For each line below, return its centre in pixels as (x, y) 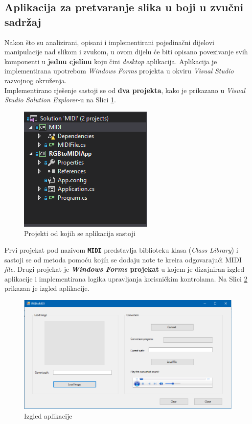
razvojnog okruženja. (35, 80)
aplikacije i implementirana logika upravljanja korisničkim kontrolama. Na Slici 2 (126, 278)
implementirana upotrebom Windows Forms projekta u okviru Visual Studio (119, 71)
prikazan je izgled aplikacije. (47, 288)
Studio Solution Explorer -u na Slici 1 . (60, 100)
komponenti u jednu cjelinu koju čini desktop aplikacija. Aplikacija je (111, 61)
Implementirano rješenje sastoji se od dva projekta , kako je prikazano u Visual (125, 90)
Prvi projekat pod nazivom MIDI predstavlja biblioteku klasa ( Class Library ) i (121, 249)
